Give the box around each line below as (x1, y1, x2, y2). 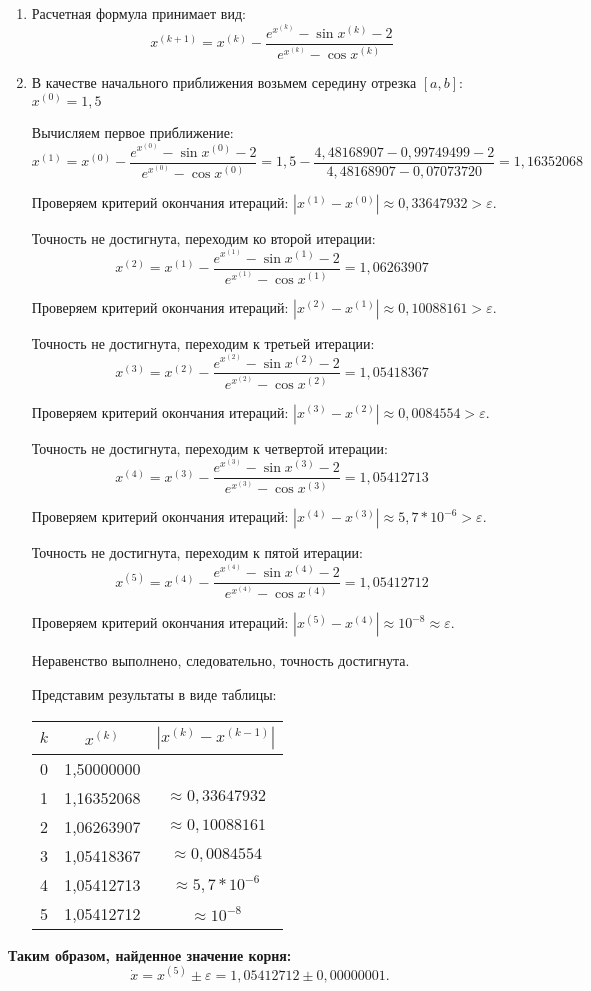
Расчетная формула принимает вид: (31, 3, 246, 23)
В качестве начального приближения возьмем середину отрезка (31, 71, 417, 92)
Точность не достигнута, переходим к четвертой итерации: (31, 437, 388, 458)
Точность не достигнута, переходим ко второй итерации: (31, 227, 376, 248)
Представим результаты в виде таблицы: (31, 684, 277, 704)
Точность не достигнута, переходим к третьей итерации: (31, 332, 375, 353)
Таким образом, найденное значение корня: (8, 944, 292, 965)
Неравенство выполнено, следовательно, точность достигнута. (31, 650, 410, 671)
